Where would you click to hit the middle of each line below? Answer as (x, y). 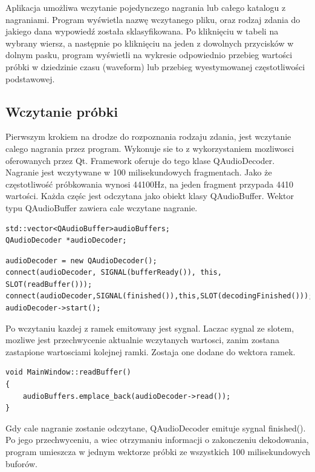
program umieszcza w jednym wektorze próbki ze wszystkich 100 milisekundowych (158, 452)
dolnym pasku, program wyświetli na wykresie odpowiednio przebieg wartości (149, 55)
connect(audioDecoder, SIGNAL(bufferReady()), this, (114, 273)
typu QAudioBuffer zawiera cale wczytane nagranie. (102, 207)
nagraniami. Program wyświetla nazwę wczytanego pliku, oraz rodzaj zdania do (153, 19)
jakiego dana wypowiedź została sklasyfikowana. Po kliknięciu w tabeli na (142, 31)
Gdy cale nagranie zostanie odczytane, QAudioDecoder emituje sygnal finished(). (156, 428)
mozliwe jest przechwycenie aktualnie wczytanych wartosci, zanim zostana (142, 340)
